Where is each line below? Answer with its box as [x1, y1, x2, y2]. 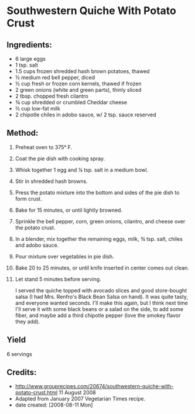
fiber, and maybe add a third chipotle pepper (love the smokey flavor [15, 312, 181, 319]
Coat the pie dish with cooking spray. [15, 155, 105, 162]
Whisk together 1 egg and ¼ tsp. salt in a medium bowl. [15, 166, 149, 173]
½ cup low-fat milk [15, 105, 60, 112]
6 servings [6, 350, 33, 357]
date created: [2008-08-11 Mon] [15, 402, 93, 409]
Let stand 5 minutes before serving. [15, 275, 101, 282]
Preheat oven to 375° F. [15, 143, 73, 150]
